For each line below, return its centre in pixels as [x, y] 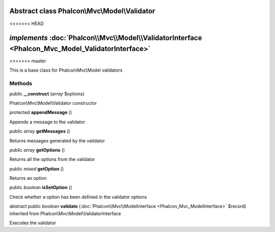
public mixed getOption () [37, 169]
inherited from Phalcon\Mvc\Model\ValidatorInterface [65, 213]
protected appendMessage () [41, 112]
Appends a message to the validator [47, 122]
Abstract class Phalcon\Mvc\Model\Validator [82, 11]
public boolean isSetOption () [41, 188]
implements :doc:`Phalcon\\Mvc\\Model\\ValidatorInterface [106, 38]
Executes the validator [33, 223]
